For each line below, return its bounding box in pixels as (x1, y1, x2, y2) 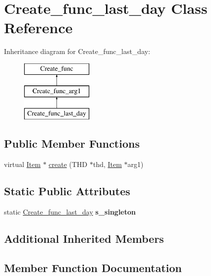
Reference (4, 17, 73, 38)
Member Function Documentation (4, 260, 182, 275)
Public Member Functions (4, 136, 140, 151)
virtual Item (4, 159, 41, 169)
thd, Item (93, 159, 122, 169)
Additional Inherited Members (4, 230, 164, 246)
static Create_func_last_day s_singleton (4, 206, 136, 217)
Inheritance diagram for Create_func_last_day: (4, 46, 151, 56)
